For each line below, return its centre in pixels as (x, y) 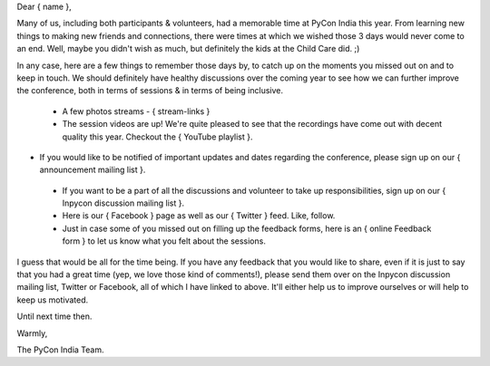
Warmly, (32, 333)
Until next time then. (54, 316)
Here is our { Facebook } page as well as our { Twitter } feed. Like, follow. (199, 216)
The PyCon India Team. (60, 350)
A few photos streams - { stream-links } (136, 111)
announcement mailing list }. (93, 170)
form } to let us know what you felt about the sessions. (164, 241)
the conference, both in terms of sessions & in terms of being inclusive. (150, 91)
